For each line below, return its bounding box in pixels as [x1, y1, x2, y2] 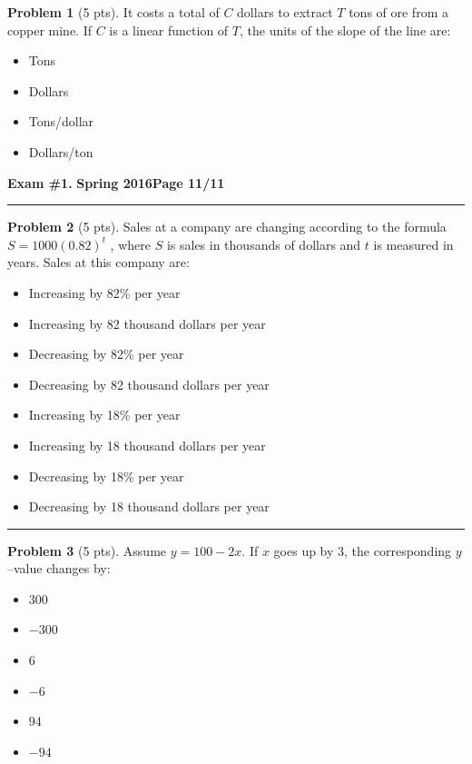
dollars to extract [237, 3, 333, 21]
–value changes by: [7, 559, 111, 578]
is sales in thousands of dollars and [166, 234, 361, 253]
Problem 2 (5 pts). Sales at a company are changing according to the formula [7, 217, 447, 236]
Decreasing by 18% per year [28, 466, 184, 485]
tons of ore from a [349, 3, 448, 21]
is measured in [373, 234, 454, 253]
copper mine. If [7, 20, 92, 39]
